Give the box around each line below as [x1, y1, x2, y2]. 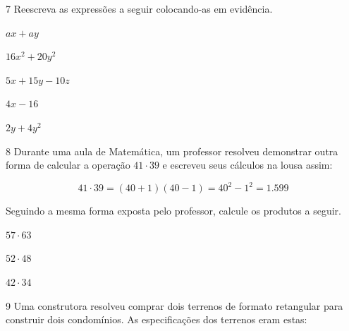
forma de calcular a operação [6, 157, 130, 172]
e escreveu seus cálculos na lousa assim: [162, 157, 333, 172]
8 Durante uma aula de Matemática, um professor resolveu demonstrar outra [6, 143, 338, 158]
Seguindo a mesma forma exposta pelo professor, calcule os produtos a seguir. [6, 203, 341, 218]
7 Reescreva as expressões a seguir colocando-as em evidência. [6, 1, 273, 16]
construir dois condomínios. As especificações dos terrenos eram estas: [6, 312, 307, 327]
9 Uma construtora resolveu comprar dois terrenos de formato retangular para [6, 298, 343, 313]
